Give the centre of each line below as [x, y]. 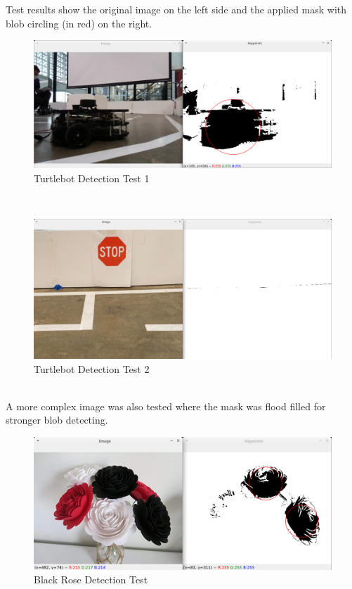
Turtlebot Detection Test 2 [92, 368]
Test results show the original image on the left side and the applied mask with [176, 9]
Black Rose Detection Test [91, 579]
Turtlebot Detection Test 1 [92, 178]
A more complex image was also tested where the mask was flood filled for [166, 406]
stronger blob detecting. [57, 420]
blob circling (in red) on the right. [79, 23]
